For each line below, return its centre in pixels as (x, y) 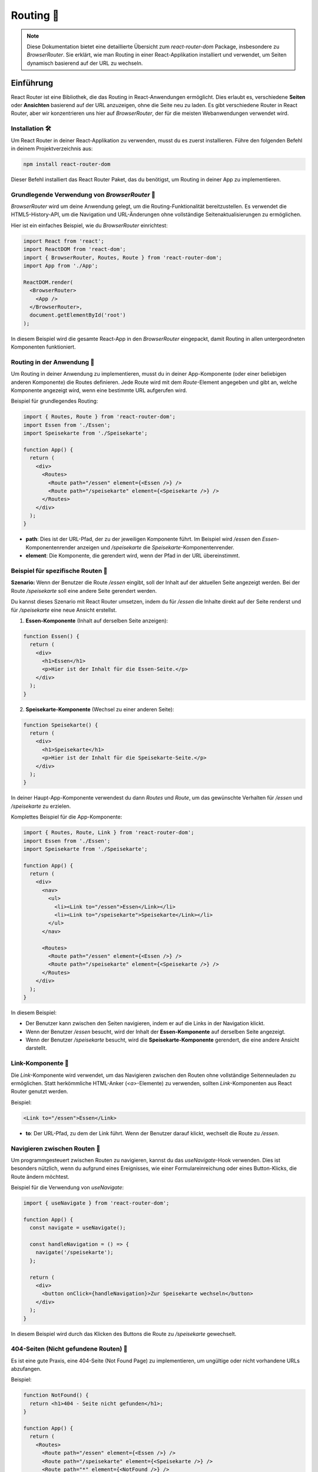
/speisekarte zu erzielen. (41, 806)
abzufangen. (26, 1369)
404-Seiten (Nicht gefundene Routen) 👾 (69, 1349)
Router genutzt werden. (39, 1092)
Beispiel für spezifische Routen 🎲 (59, 571)
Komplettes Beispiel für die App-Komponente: (67, 817)
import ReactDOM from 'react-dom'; (74, 249)
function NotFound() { (56, 1395)
